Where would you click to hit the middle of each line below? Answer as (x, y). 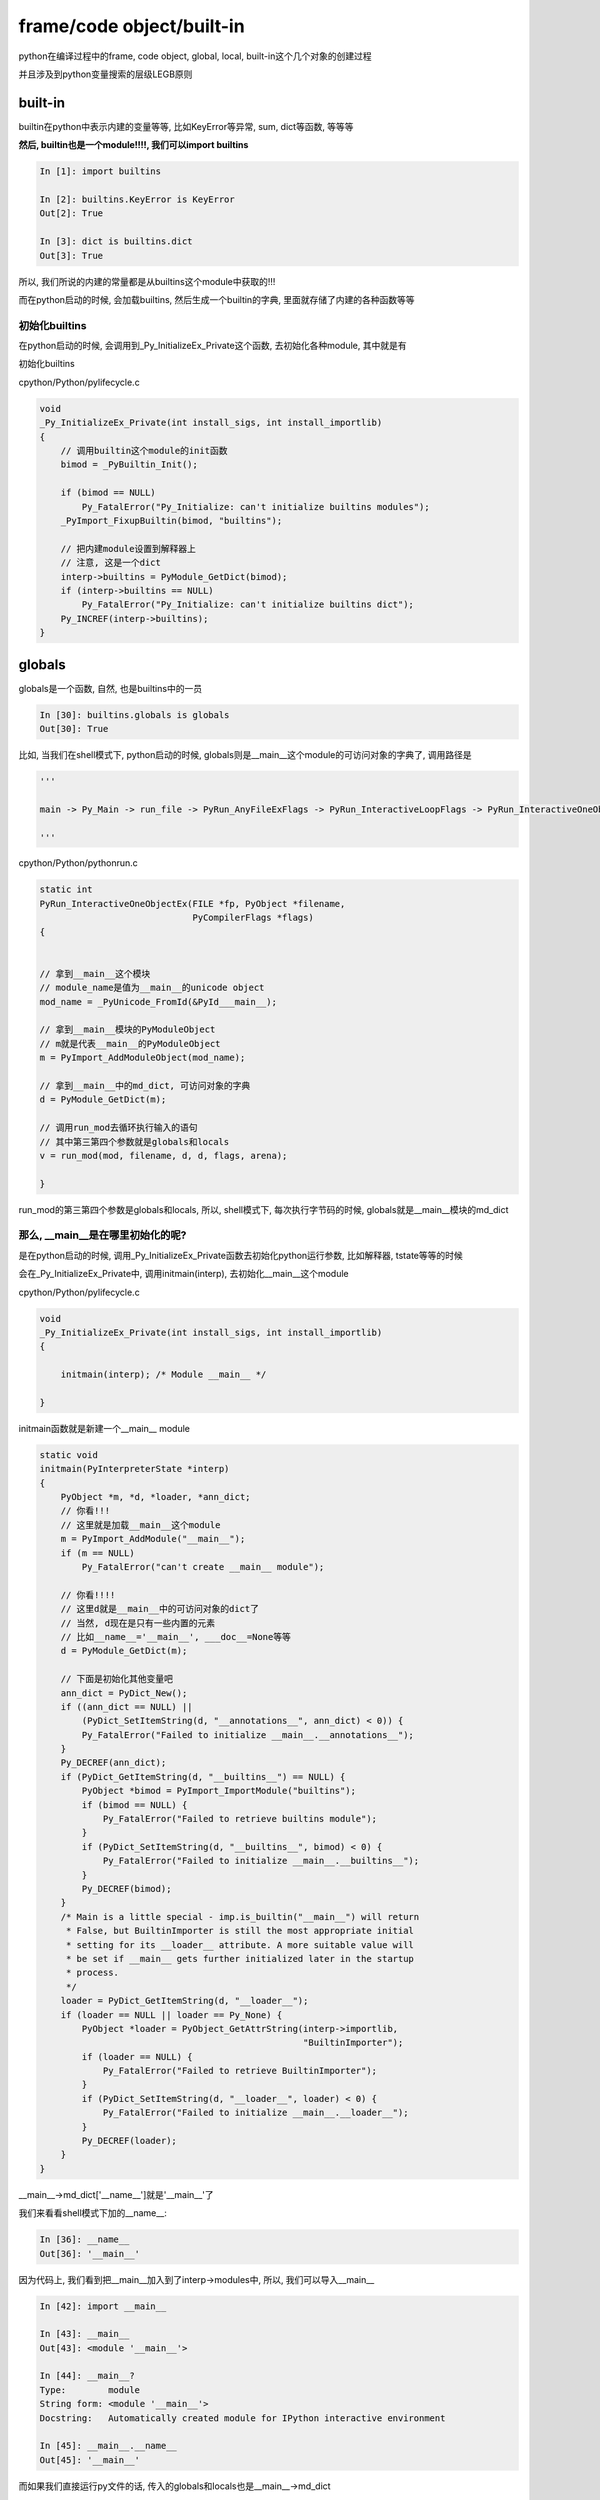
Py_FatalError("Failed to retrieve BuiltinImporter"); (240, 2071)
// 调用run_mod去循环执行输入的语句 (118, 1128)
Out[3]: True (71, 255)
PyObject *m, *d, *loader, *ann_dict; (155, 1497)
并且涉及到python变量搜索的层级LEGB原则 (105, 74)
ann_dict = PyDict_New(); (124, 1693)
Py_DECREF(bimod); (126, 1888)
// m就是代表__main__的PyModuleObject (130, 1043)
